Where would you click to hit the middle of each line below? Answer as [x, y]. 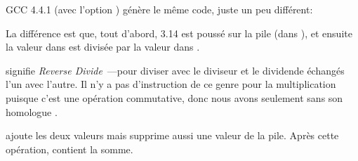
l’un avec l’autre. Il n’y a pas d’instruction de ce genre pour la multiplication [171, 84]
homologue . [32, 111]
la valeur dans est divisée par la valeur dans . [103, 47]
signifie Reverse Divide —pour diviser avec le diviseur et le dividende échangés [175, 70]
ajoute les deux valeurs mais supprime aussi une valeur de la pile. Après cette [172, 135]
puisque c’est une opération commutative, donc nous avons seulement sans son [174, 97]
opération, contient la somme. [69, 149]
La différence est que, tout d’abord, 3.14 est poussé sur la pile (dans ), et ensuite [179, 33]
